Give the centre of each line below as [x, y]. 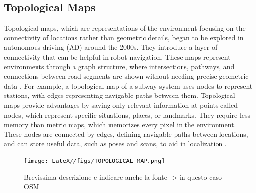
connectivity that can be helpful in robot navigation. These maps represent [117, 56]
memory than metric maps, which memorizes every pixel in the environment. [120, 124]
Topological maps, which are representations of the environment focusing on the [125, 28]
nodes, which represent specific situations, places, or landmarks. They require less [127, 114]
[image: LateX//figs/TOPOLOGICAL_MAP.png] [94, 161]
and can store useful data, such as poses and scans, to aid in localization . [115, 144]
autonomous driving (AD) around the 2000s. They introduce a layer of [111, 47]
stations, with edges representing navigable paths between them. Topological [120, 95]
